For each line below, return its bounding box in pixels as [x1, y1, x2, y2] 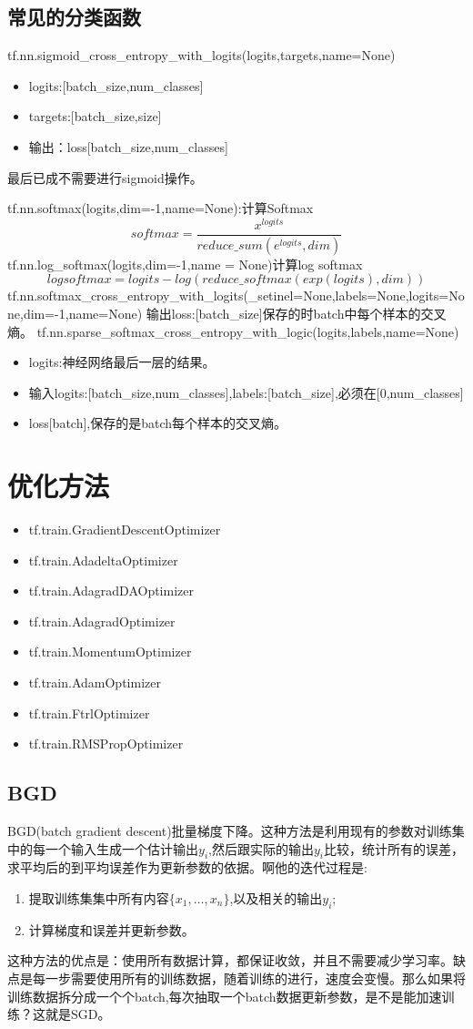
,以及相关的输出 [229, 888, 323, 907]
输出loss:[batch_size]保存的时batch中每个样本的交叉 [146, 303, 447, 322]
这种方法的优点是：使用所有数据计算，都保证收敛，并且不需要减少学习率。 [7, 951, 453, 970]
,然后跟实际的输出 [208, 839, 314, 858]
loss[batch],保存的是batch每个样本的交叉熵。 [28, 413, 287, 433]
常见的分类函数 [7, 3, 141, 31]
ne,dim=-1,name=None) [7, 303, 143, 322]
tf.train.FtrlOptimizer [28, 703, 150, 722]
